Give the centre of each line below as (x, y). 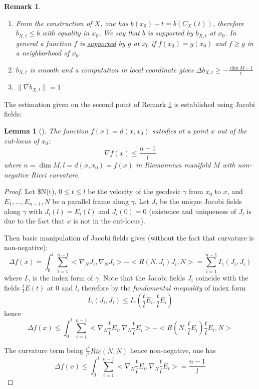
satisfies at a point (180, 130)
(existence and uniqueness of (193, 211)
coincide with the (222, 277)
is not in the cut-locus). (109, 221)
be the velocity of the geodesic (134, 191)
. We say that (119, 33)
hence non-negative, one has (173, 350)
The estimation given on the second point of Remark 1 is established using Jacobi (129, 104)
